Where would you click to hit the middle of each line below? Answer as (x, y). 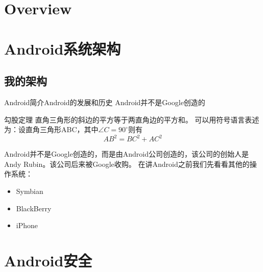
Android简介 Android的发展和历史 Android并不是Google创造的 (105, 102)
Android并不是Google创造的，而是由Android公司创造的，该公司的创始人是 (126, 154)
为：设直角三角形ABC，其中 (51, 129)
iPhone (27, 225)
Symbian (30, 191)
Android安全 (48, 260)
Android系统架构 (63, 48)
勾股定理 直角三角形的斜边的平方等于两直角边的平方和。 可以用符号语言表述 (132, 119)
